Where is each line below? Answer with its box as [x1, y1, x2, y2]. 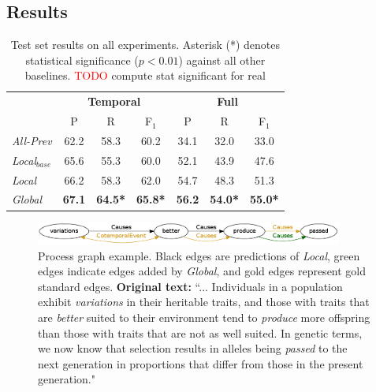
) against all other [178, 51, 266, 68]
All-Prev [12, 132, 52, 148]
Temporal [87, 93, 141, 110]
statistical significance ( [25, 51, 139, 68]
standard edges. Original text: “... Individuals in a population [38, 278, 343, 294]
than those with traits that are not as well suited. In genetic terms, [38, 324, 363, 341]
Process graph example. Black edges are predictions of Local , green [38, 247, 360, 263]
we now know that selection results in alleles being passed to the [38, 340, 348, 357]
